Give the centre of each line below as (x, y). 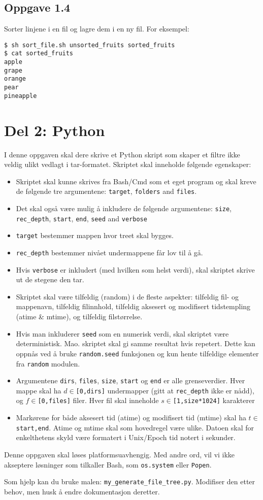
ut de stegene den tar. (50, 279)
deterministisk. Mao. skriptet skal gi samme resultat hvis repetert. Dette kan (136, 343)
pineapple (21, 96)
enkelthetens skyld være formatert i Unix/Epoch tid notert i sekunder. (126, 437)
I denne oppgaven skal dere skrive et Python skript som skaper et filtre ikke (122, 154)
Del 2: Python (55, 130)
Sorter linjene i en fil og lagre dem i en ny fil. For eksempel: (97, 29)
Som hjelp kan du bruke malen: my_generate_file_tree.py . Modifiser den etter (130, 481)
